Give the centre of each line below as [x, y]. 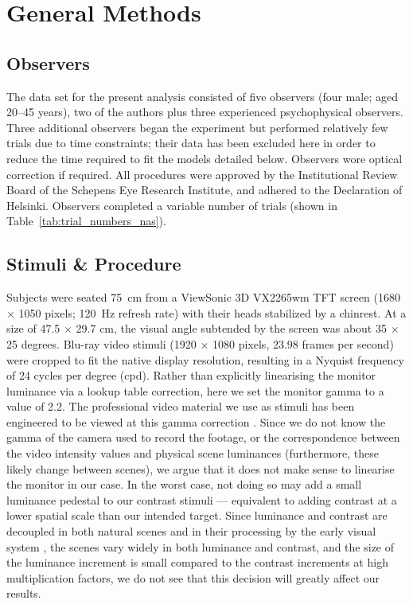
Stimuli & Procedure [94, 264]
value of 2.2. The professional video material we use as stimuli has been [181, 406]
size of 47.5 [33, 328]
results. [24, 593]
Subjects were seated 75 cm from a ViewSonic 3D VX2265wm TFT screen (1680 [203, 297]
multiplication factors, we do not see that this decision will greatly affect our [193, 577]
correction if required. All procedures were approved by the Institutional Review [202, 174]
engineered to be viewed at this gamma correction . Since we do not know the [196, 421]
